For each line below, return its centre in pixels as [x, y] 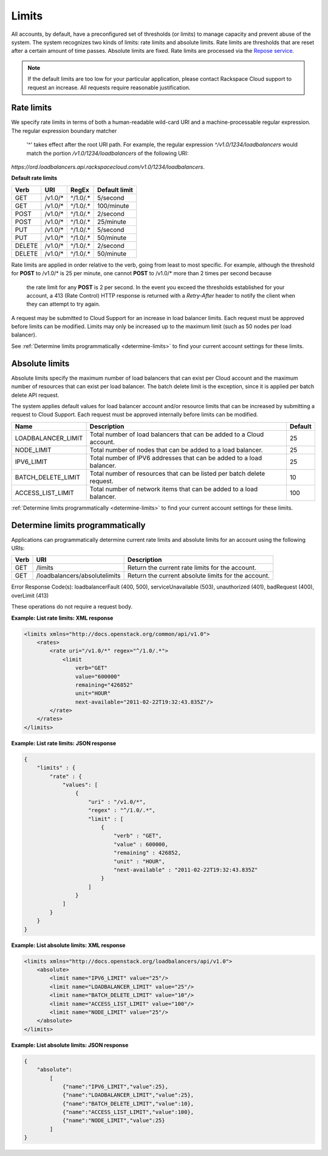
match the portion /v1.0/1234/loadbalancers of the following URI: [108, 153]
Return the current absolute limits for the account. [199, 576]
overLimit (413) [30, 595]
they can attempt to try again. [63, 304]
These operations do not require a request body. [72, 607]
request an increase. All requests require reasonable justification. [109, 87]
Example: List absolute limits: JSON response [70, 1045]
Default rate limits [34, 178]
